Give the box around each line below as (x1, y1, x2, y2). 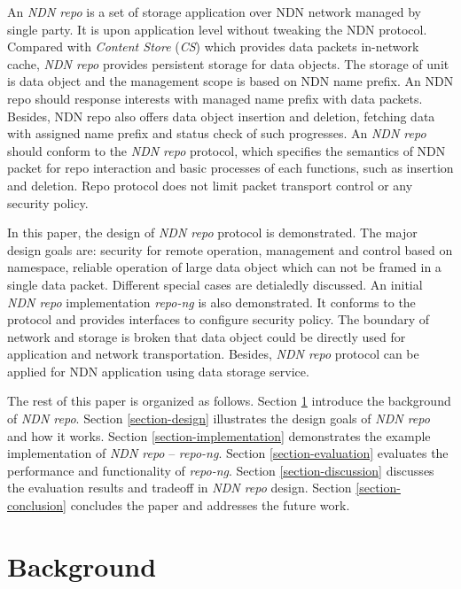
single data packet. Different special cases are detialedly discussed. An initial (7, 275, 423, 293)
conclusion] (7, 496, 66, 515)
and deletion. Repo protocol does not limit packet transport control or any (7, 175, 413, 194)
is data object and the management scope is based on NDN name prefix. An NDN (7, 72, 454, 90)
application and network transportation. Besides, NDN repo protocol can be (7, 345, 419, 363)
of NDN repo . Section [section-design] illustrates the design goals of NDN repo (7, 409, 430, 428)
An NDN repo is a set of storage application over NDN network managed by (7, 3, 421, 20)
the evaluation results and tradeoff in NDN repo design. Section (7, 478, 352, 497)
